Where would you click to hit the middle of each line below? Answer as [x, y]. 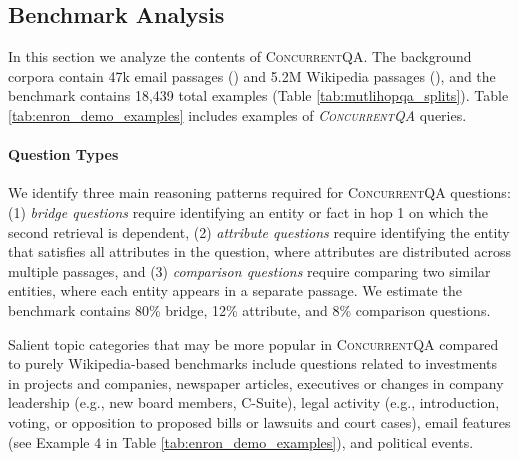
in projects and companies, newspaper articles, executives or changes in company [256, 382]
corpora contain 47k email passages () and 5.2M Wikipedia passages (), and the [252, 75]
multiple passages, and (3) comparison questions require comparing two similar [249, 270]
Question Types [63, 154]
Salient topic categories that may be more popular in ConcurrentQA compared [253, 343]
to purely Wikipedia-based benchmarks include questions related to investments [253, 363]
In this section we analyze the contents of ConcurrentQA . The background [240, 56]
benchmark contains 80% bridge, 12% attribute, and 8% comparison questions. [249, 309]
